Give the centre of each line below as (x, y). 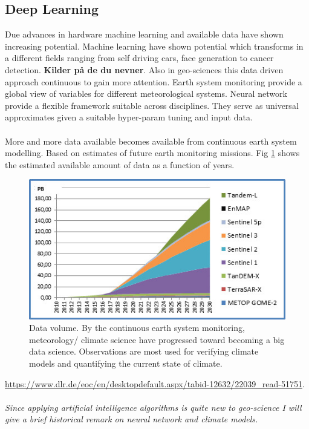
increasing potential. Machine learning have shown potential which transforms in (154, 46)
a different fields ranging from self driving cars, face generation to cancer (139, 58)
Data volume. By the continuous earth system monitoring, (137, 328)
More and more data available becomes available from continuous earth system (151, 141)
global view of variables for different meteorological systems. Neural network (146, 93)
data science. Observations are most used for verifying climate (144, 351)
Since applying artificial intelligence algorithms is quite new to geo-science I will (153, 407)
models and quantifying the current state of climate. (126, 363)
